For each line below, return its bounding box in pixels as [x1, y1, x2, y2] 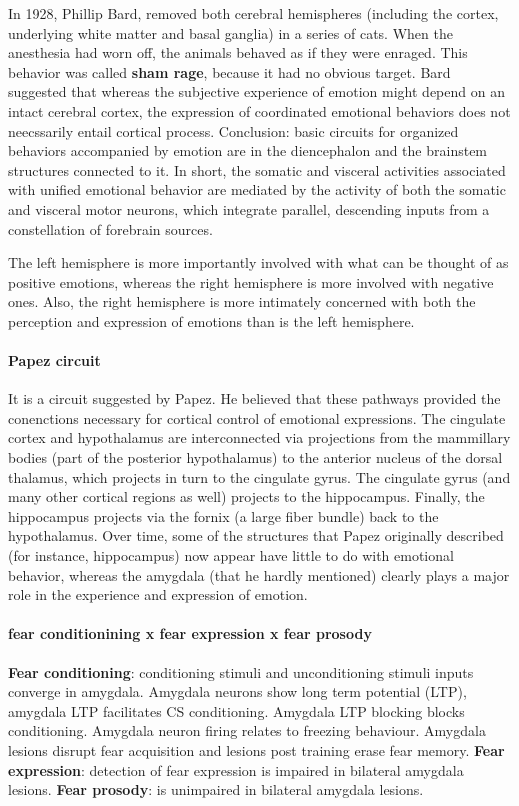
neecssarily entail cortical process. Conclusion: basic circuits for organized [8, 120, 459, 141]
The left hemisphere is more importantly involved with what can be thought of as [8, 252, 509, 273]
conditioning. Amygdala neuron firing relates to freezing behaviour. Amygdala [8, 720, 486, 741]
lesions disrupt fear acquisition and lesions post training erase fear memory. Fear [8, 740, 505, 760]
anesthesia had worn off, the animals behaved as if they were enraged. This [8, 42, 468, 63]
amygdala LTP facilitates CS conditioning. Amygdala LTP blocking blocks [8, 700, 465, 721]
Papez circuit [8, 350, 101, 371]
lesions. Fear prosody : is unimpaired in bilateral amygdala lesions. [8, 779, 424, 800]
